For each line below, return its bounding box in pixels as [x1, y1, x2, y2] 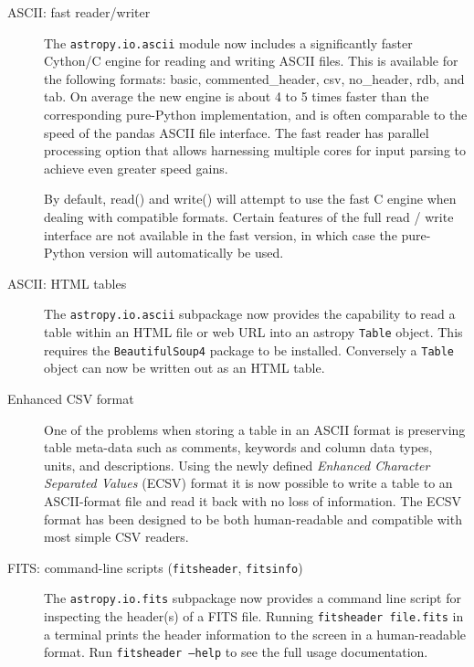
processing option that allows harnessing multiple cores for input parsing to [44, 141, 466, 160]
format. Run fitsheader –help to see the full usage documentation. [44, 642, 428, 662]
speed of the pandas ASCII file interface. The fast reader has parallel [44, 122, 429, 142]
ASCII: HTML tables [7, 273, 127, 292]
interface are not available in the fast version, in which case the [44, 225, 397, 244]
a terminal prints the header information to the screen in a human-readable [44, 624, 467, 643]
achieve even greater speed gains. [44, 158, 228, 177]
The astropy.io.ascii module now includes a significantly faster [44, 33, 413, 52]
